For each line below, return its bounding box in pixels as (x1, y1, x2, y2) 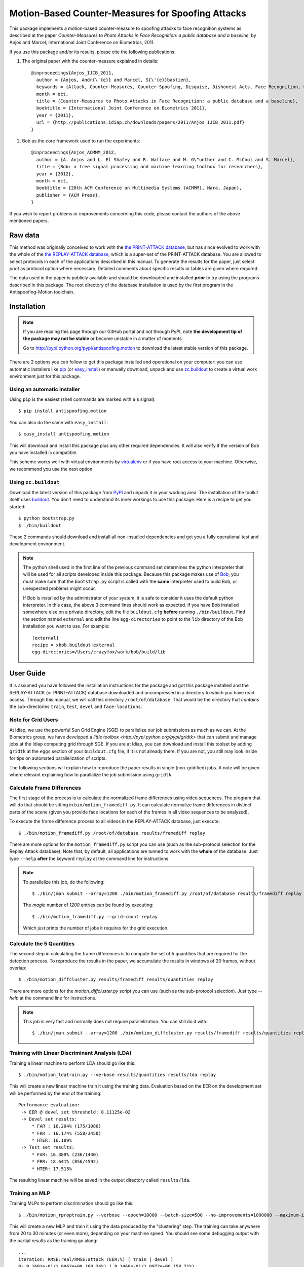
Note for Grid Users (9, 716, 58, 723)
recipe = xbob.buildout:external (32, 642, 115, 648)
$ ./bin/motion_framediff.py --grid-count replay (32, 914, 158, 919)
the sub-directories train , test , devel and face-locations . (9, 703, 142, 710)
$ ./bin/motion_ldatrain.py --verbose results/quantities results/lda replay (18, 1072, 216, 1077)
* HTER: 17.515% (31, 1166, 72, 1172)
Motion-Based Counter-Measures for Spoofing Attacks (9, 8, 247, 19)
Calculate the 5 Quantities (9, 940, 75, 947)
